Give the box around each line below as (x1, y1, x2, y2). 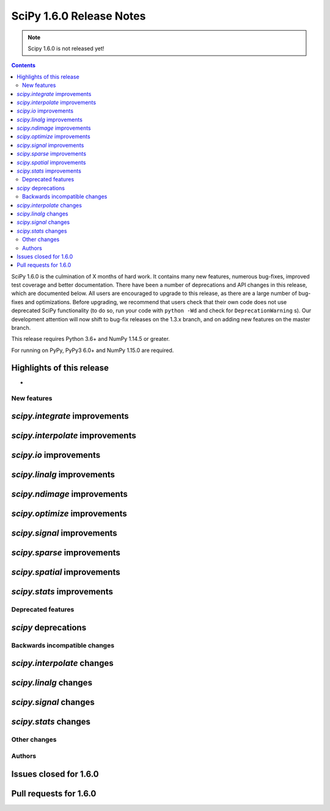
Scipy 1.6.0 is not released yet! (28, 45, 105, 52)
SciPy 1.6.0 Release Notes (11, 9, 146, 23)
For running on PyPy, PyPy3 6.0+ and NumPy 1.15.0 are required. (11, 346, 174, 354)
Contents (11, 62, 36, 69)
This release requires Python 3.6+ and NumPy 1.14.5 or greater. (11, 335, 170, 343)
